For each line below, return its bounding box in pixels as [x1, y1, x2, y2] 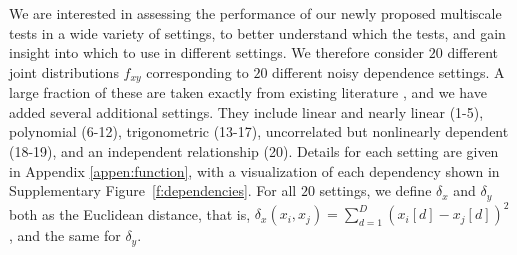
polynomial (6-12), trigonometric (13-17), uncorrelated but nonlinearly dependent [9, 121, 509, 142]
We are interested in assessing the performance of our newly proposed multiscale [9, 3, 502, 23]
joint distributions [9, 61, 119, 82]
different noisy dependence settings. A [272, 61, 505, 82]
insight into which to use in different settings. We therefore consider [9, 42, 425, 63]
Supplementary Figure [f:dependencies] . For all [9, 180, 297, 201]
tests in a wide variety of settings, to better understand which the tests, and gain [9, 22, 506, 43]
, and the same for [9, 225, 121, 246]
